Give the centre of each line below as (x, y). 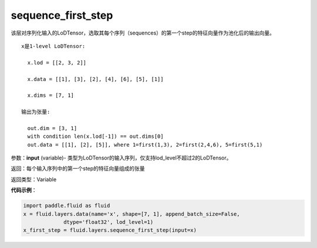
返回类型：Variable (34, 179)
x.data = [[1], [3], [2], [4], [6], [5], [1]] (95, 79)
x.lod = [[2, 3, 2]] (57, 62)
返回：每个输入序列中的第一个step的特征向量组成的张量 (78, 169)
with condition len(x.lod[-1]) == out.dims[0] (95, 137)
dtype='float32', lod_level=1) (109, 222)
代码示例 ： (24, 190)
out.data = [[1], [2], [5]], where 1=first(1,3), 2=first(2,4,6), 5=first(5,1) (145, 145)
